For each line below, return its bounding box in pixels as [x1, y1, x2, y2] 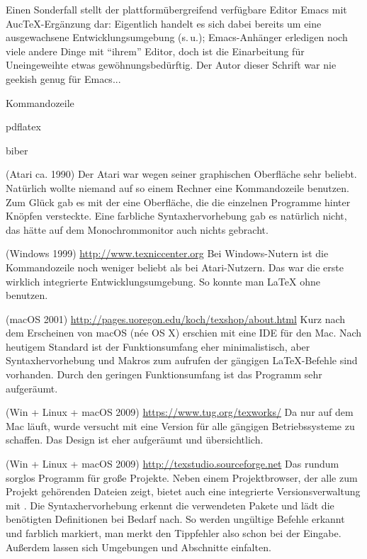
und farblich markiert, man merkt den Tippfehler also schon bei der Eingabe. [6, 526, 341, 540]
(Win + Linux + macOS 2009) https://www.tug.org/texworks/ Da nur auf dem [6, 405, 354, 419]
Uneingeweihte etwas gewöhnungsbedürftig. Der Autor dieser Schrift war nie [6, 57, 337, 72]
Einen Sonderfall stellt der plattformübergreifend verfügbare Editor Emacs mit [6, 2, 347, 16]
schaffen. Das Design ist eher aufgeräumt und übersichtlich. [6, 432, 264, 447]
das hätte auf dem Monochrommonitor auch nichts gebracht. [6, 222, 269, 237]
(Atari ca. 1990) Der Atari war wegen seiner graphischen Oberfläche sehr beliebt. [6, 166, 357, 181]
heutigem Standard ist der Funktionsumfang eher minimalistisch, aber [6, 339, 310, 354]
